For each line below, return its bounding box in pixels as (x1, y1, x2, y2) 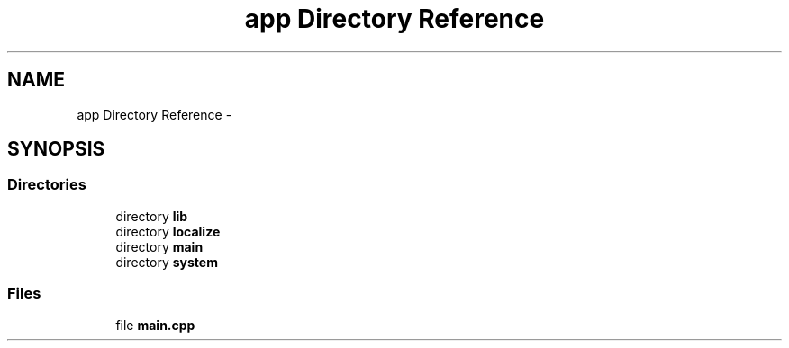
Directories (7, 175, 86, 194)
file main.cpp (115, 317, 195, 333)
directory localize (115, 223, 221, 239)
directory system (115, 254, 218, 270)
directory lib (115, 208, 188, 224)
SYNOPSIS (7, 138, 105, 161)
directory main (115, 238, 204, 254)
